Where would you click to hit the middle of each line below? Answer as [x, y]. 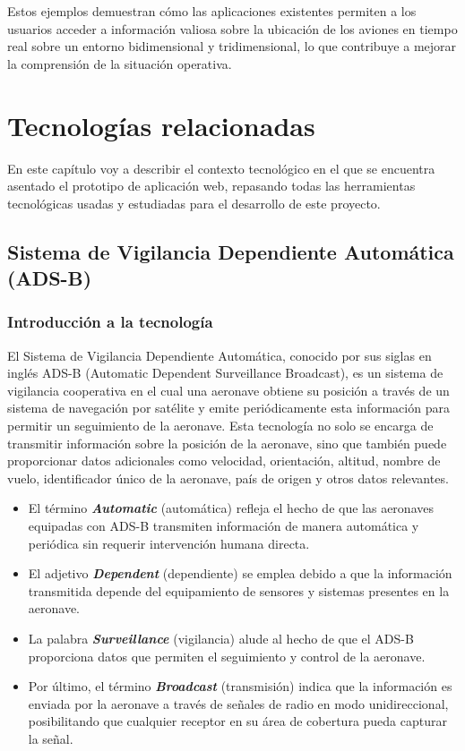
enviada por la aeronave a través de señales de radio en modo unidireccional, [238, 703]
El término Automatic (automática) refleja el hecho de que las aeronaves [231, 508]
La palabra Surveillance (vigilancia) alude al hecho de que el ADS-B [221, 638]
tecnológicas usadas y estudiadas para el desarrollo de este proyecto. [194, 203]
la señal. [51, 738]
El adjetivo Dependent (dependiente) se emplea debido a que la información [240, 573]
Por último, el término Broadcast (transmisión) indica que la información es [240, 686]
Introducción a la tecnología [110, 322]
